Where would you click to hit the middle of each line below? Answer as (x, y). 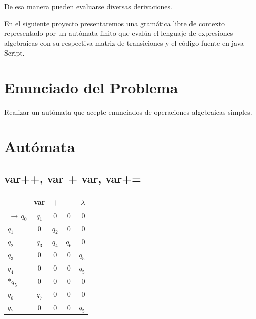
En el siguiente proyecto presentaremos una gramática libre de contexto (115, 23)
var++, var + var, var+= (73, 178)
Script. (14, 53)
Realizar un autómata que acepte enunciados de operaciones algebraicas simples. (128, 112)
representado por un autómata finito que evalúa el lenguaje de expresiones (119, 33)
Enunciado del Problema (91, 88)
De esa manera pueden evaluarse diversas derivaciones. (88, 6)
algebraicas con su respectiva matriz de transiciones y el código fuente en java (124, 43)
